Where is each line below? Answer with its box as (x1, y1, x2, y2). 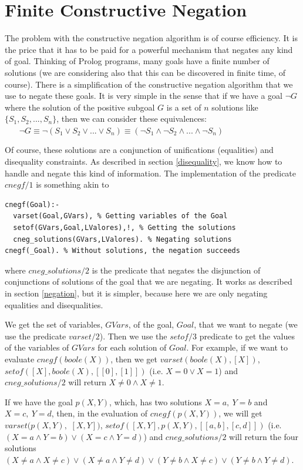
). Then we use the (99, 329, 167, 342)
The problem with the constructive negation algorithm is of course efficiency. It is (5, 32, 298, 44)
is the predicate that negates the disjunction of (92, 264, 261, 276)
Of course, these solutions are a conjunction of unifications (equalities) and (5, 144, 274, 156)
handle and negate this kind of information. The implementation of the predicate (5, 166, 297, 179)
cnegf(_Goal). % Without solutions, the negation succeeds (5, 246, 240, 255)
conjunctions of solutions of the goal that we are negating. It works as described (5, 275, 292, 288)
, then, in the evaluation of (51, 407, 148, 419)
